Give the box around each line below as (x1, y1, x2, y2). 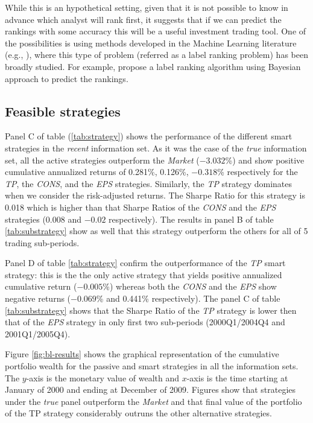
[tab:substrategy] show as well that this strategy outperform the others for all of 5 (5, 224, 308, 237)
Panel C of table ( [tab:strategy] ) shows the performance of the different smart (5, 130, 292, 142)
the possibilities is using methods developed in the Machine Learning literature (5, 36, 297, 49)
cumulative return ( (5, 280, 77, 293)
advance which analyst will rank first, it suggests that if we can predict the (5, 13, 282, 25)
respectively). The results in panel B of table (109, 212, 274, 225)
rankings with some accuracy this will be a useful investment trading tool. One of (5, 25, 306, 37)
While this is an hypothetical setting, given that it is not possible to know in (5, 1, 288, 13)
